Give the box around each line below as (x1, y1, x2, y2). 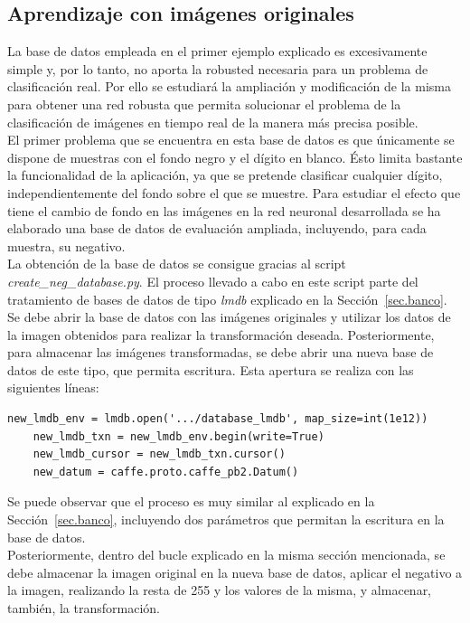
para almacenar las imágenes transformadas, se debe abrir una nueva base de (7, 343, 434, 362)
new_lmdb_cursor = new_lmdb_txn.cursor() (33, 448, 286, 461)
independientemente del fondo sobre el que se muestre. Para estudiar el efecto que (7, 183, 461, 202)
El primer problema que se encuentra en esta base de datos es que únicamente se (7, 130, 455, 149)
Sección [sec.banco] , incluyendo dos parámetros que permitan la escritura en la (7, 510, 445, 529)
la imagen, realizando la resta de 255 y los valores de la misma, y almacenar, (7, 581, 432, 599)
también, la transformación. (7, 599, 160, 618)
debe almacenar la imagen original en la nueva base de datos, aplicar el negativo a (7, 562, 463, 581)
